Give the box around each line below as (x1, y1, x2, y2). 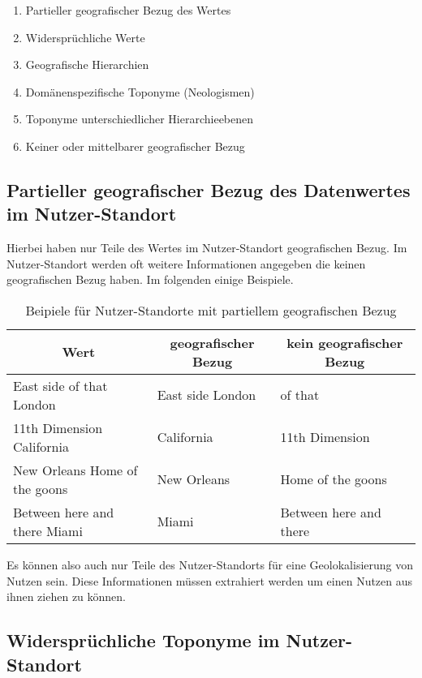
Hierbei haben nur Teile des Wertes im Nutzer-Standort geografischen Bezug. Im (6, 239, 407, 256)
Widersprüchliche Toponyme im (6, 628, 280, 653)
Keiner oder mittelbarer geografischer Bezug (25, 137, 245, 154)
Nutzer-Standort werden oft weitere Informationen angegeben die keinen (6, 255, 366, 272)
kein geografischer (286, 333, 403, 352)
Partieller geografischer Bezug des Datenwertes (6, 177, 411, 202)
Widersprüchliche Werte (25, 28, 145, 45)
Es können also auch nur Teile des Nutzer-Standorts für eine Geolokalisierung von (6, 556, 414, 573)
